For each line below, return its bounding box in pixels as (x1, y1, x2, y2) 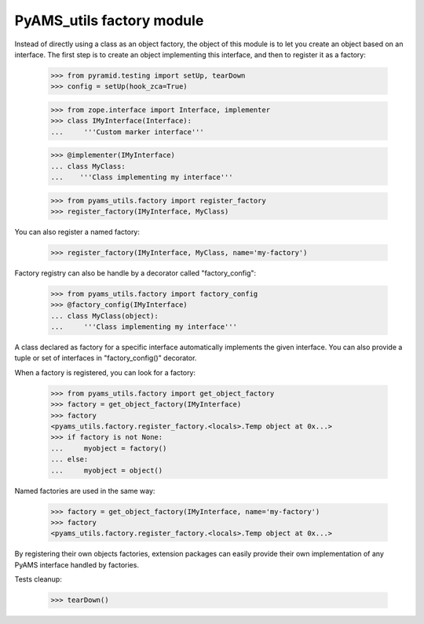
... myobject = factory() (50, 443, 167, 453)
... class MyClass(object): (50, 311, 159, 320)
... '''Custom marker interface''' (50, 127, 204, 137)
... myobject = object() (50, 465, 163, 475)
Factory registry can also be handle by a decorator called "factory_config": (14, 268, 257, 278)
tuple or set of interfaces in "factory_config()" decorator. (14, 353, 197, 363)
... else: (50, 455, 89, 464)
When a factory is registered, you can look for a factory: (14, 367, 196, 377)
